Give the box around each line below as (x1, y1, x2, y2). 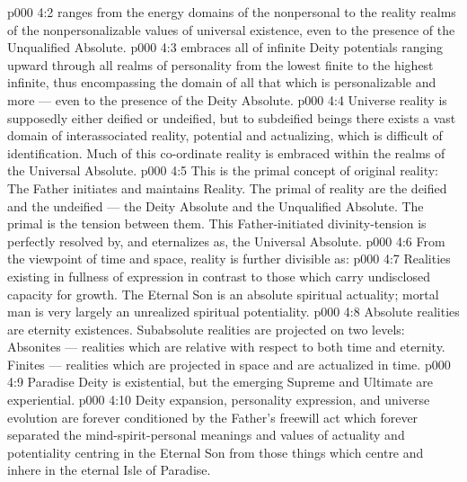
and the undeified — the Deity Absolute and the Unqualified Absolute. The (7, 196, 424, 215)
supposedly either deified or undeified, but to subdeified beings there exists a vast (7, 108, 456, 127)
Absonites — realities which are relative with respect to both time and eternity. (7, 337, 445, 356)
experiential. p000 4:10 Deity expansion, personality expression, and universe (7, 390, 430, 409)
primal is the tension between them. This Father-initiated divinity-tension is (7, 214, 427, 233)
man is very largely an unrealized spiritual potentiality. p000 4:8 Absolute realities (7, 302, 460, 321)
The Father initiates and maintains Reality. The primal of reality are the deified (7, 178, 447, 197)
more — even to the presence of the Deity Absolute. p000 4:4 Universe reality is (7, 90, 447, 109)
